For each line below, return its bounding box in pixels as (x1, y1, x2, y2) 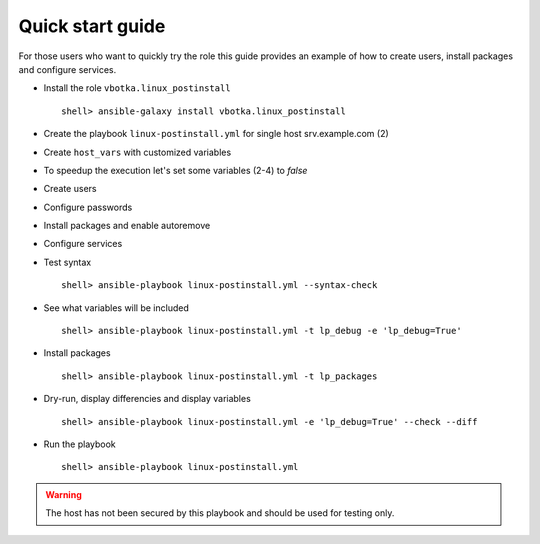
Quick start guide (18, 15, 166, 37)
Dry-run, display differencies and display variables (43, 393, 252, 405)
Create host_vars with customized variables (43, 146, 232, 158)
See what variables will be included (43, 301, 190, 314)
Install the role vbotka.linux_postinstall (43, 82, 231, 94)
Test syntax (43, 256, 92, 268)
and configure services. (18, 63, 117, 75)
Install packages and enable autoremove (43, 220, 211, 232)
